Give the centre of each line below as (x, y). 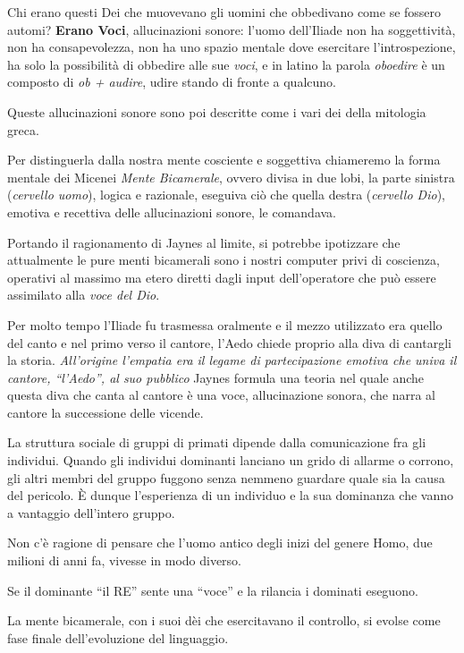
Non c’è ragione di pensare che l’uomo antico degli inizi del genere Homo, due (220, 543)
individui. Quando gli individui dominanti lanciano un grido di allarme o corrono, (231, 460)
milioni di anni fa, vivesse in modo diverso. (125, 560)
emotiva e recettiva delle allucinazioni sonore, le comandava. (172, 212)
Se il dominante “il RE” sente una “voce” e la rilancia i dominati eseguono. (213, 590)
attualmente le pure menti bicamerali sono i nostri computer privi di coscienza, (224, 260)
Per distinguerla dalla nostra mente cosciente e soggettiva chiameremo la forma (224, 160)
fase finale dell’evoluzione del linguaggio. (118, 637)
